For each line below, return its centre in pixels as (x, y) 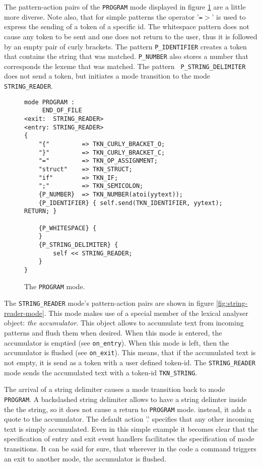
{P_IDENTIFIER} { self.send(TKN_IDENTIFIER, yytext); (130, 203)
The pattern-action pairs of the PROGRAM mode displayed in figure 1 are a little (125, 7)
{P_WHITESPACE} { (68, 228)
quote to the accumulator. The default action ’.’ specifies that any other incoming (129, 419)
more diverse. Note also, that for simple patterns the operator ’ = (103, 16)
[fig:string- (232, 303)
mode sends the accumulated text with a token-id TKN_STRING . (101, 372)
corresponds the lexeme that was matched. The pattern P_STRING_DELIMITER (125, 66)
